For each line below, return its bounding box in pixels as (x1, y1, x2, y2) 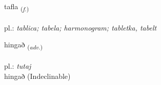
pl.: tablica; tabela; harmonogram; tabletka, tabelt (4, 22, 157, 33)
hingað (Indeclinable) (4, 70, 71, 81)
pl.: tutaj (4, 61, 31, 71)
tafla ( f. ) (4, 1, 29, 13)
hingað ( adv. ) (4, 39, 43, 51)
